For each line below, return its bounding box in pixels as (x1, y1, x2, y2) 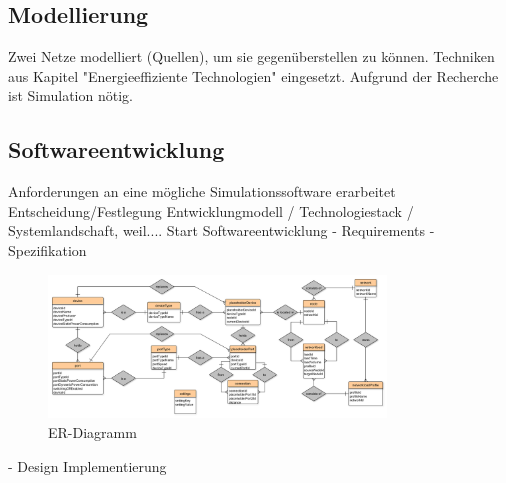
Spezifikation (8, 239, 87, 260)
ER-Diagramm (48, 421, 137, 442)
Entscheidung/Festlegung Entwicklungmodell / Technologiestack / (8, 200, 414, 221)
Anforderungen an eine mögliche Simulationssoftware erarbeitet (8, 181, 396, 202)
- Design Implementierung (8, 455, 167, 476)
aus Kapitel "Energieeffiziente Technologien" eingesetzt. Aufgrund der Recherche (8, 65, 499, 86)
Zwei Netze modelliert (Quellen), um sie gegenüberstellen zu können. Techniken (8, 46, 495, 67)
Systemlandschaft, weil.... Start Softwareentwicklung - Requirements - (8, 220, 435, 241)
